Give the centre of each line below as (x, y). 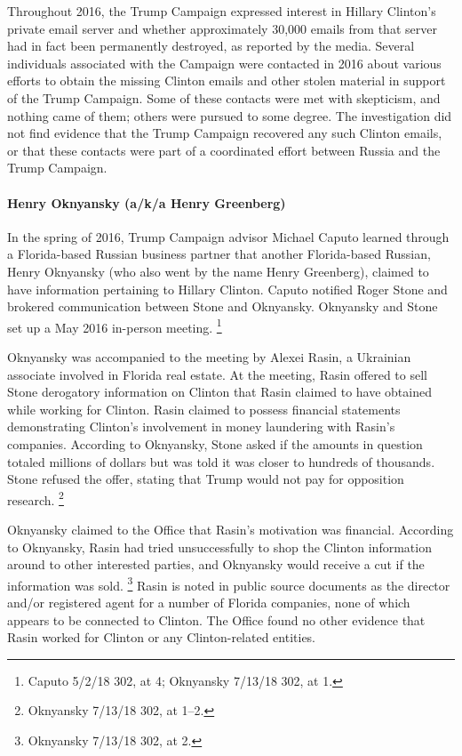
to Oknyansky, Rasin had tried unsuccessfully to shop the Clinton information (219, 547)
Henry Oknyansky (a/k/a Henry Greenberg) (147, 202)
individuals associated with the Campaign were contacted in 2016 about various (224, 63)
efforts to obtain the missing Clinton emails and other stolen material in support (227, 80)
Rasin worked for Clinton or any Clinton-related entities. (162, 637)
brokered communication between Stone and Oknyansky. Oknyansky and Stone (223, 306)
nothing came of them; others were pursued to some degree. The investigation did (230, 115)
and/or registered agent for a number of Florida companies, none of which (209, 602)
